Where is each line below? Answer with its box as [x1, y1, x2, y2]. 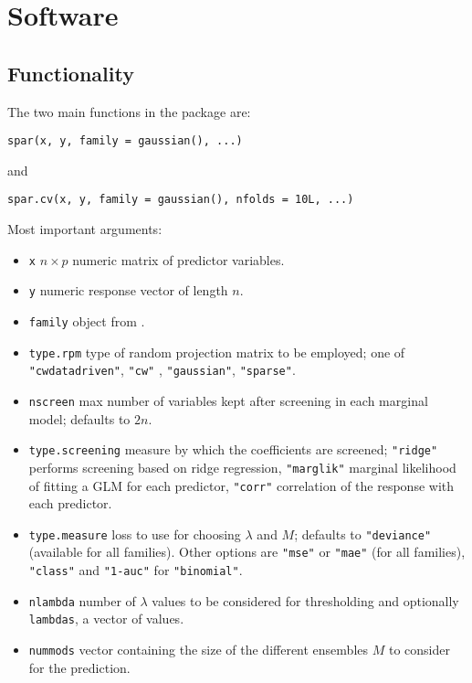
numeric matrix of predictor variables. [72, 250, 285, 269]
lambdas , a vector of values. [28, 609, 184, 628]
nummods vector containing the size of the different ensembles [28, 640, 369, 659]
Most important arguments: [7, 219, 163, 239]
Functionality [7, 59, 134, 87]
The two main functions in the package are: [7, 101, 251, 121]
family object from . [28, 311, 145, 330]
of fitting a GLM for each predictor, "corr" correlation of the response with [28, 475, 455, 495]
